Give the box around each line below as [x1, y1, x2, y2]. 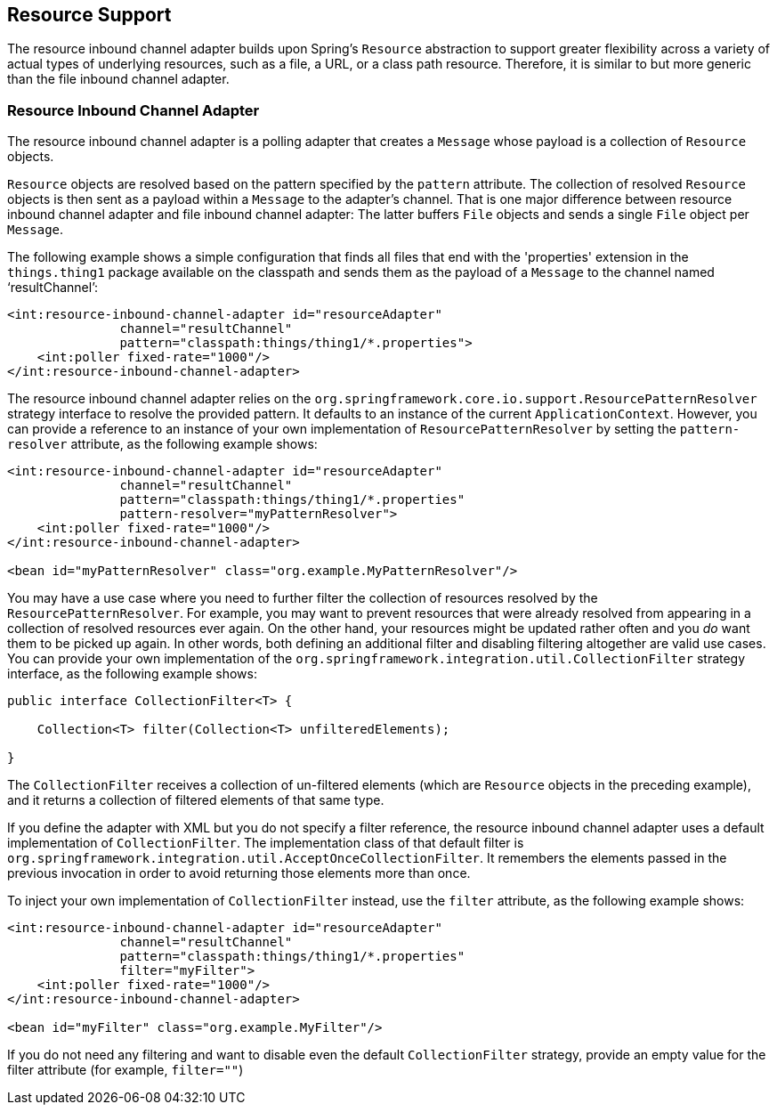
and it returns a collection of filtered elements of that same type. [7, 792, 384, 808]
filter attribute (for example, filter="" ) [7, 1062, 244, 1078]
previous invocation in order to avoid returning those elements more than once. [7, 865, 471, 881]
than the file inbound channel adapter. [7, 71, 230, 87]
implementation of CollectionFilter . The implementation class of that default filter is [7, 835, 524, 851]
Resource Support [7, 4, 172, 26]
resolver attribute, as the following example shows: [7, 436, 318, 452]
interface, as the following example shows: [7, 666, 257, 682]
